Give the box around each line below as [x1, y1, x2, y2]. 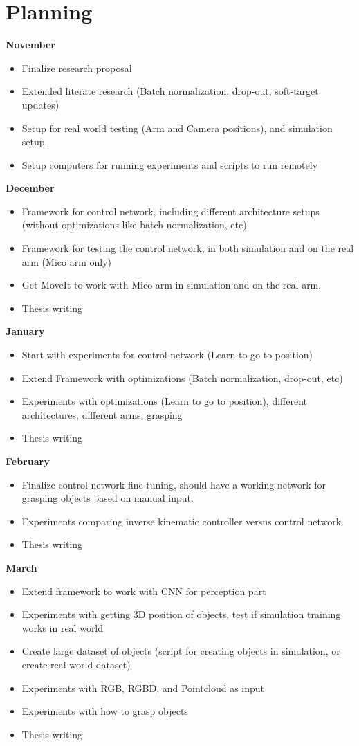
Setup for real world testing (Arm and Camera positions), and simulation [21, 120, 333, 135]
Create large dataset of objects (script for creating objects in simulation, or [21, 644, 340, 658]
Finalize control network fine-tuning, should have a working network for [21, 477, 326, 491]
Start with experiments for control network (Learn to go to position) [21, 347, 313, 362]
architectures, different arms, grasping [21, 407, 183, 421]
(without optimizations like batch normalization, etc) [21, 217, 247, 232]
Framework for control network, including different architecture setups [21, 203, 320, 218]
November [6, 37, 56, 52]
